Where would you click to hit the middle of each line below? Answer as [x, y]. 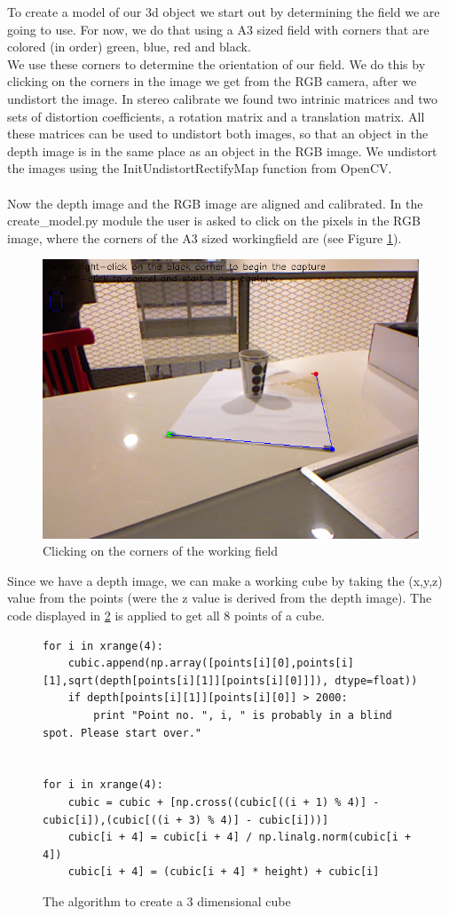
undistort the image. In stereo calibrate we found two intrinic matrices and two [222, 98]
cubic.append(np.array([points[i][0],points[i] [211, 663]
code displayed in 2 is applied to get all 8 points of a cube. [166, 616]
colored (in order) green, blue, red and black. [129, 47]
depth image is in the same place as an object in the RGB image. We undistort [222, 150]
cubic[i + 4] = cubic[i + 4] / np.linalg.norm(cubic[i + [240, 837]
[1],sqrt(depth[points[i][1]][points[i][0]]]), [186, 680]
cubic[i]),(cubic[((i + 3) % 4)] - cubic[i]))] [186, 820]
